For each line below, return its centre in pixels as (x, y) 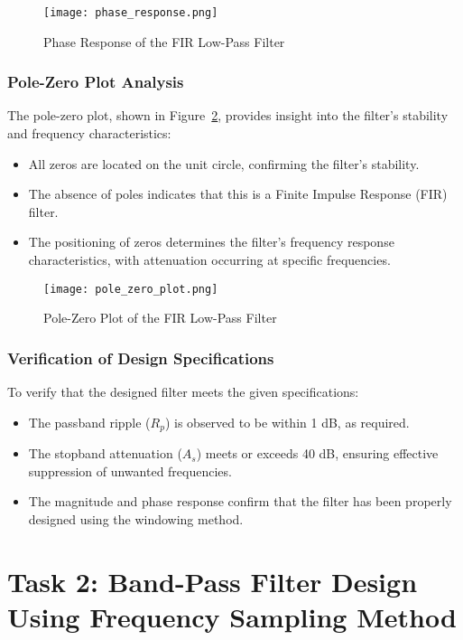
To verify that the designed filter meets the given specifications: (183, 392)
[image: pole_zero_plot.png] (131, 289)
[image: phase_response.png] (131, 13)
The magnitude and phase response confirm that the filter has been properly (240, 501)
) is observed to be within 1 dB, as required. (287, 422)
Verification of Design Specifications (141, 358)
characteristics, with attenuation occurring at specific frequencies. (209, 260)
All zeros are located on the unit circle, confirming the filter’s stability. (224, 163)
